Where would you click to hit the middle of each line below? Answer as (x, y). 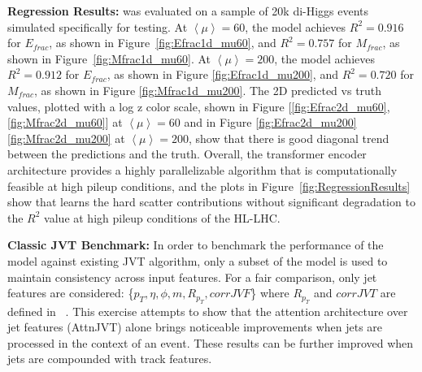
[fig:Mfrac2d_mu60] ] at (65, 122)
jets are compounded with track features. (110, 359)
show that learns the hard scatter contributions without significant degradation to (211, 202)
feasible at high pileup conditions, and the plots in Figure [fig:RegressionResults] (209, 186)
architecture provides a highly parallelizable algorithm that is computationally (202, 169)
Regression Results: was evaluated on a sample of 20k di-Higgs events (188, 11)
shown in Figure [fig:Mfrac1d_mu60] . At (109, 58)
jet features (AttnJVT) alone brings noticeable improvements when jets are (195, 327)
